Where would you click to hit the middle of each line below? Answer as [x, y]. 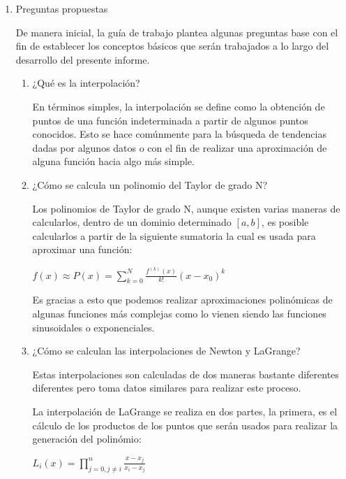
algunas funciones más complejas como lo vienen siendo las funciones [179, 313]
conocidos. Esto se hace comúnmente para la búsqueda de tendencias [179, 134]
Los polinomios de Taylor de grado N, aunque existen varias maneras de [186, 208]
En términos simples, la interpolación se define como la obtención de [179, 106]
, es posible [285, 222]
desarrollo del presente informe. [83, 59]
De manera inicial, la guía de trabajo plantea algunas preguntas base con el [177, 32]
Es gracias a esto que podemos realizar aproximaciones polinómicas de [182, 300]
